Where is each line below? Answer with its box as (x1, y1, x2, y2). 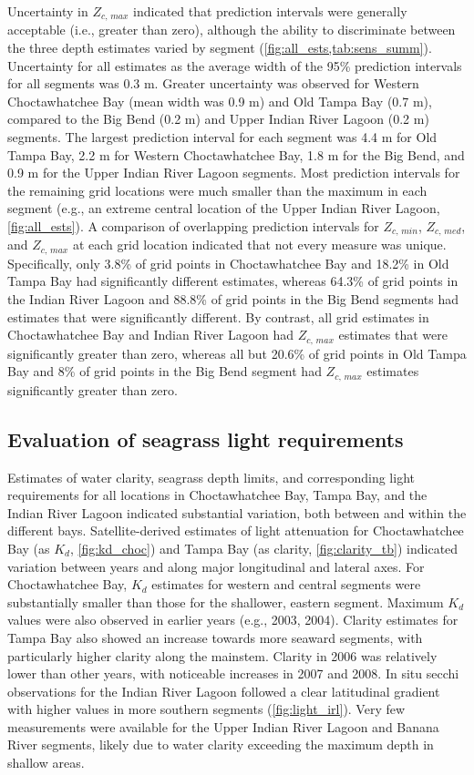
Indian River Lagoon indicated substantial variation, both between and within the (7, 503, 467, 522)
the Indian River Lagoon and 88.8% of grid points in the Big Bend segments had (7, 290, 459, 309)
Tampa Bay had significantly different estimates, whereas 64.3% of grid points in (7, 271, 459, 291)
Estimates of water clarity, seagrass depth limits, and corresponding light (7, 467, 415, 486)
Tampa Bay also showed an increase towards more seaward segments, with (7, 627, 423, 647)
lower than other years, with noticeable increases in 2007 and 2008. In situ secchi (7, 664, 459, 683)
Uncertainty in (7, 2, 88, 20)
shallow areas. (7, 753, 85, 772)
